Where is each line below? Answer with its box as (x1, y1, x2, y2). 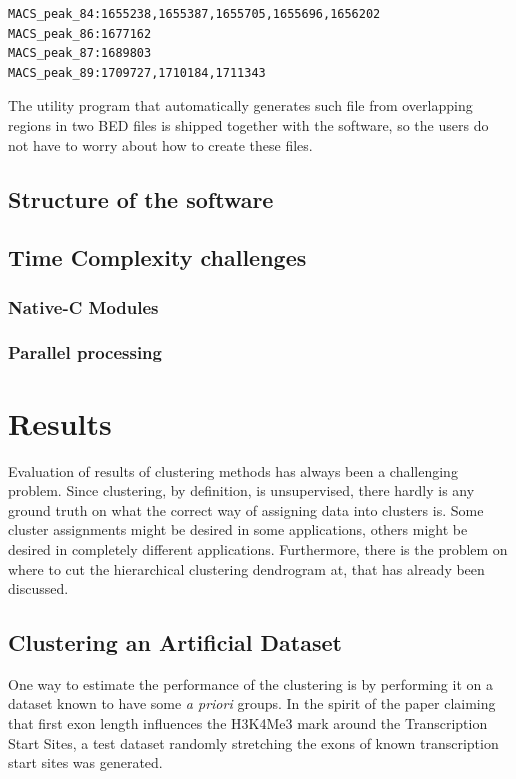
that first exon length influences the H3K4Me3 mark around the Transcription (8, 713, 488, 734)
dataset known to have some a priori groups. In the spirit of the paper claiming (8, 693, 496, 714)
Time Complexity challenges (8, 242, 307, 273)
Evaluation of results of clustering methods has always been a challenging (8, 460, 458, 481)
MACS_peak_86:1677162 (8, 26, 152, 41)
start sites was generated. (8, 752, 163, 773)
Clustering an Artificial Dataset (8, 627, 342, 658)
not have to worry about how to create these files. (8, 134, 313, 155)
